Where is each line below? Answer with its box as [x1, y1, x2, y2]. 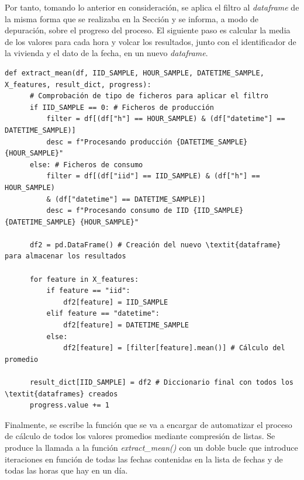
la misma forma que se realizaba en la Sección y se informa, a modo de [5, 12, 258, 25]
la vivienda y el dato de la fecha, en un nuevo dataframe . [5, 47, 208, 59]
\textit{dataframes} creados [5, 389, 118, 398]
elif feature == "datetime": [46, 309, 160, 318]
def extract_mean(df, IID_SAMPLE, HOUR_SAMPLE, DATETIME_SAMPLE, [5, 68, 264, 77]
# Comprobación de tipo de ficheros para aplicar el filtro [29, 92, 269, 101]
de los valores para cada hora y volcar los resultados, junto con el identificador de [5, 35, 296, 47]
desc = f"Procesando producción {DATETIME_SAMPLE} [46, 137, 248, 146]
